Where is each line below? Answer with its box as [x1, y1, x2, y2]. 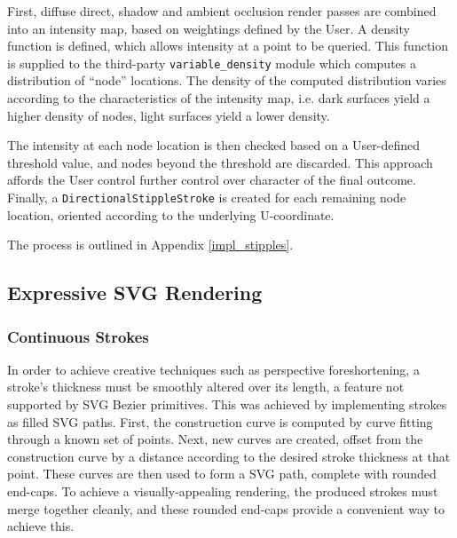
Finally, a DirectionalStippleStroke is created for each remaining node [7, 188, 406, 206]
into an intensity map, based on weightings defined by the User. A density [7, 19, 410, 37]
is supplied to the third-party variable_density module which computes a [7, 53, 416, 72]
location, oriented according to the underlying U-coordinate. [7, 205, 335, 224]
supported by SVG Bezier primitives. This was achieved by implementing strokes [7, 395, 447, 414]
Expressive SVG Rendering [7, 279, 263, 306]
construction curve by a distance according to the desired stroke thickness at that [7, 447, 451, 465]
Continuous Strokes [7, 325, 149, 347]
